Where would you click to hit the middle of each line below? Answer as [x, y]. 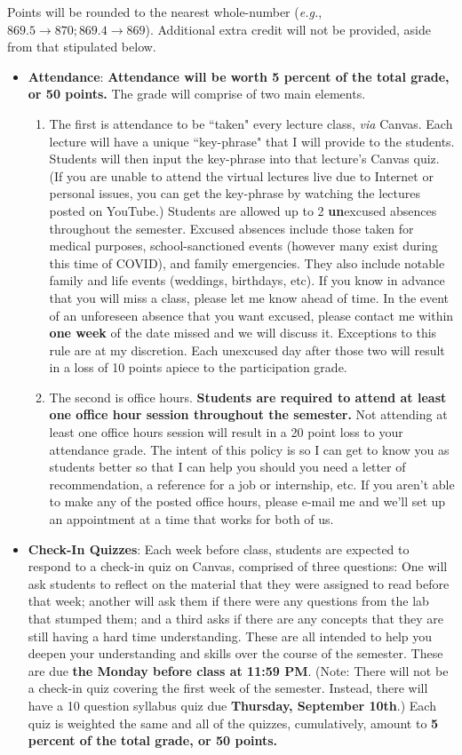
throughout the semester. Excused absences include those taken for [231, 228]
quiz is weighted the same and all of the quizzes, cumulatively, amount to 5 [233, 723]
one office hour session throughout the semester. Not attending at [248, 414]
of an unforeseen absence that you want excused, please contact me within [251, 315]
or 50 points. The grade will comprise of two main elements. [197, 94]
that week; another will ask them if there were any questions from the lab [228, 601]
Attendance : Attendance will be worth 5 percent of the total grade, [239, 76]
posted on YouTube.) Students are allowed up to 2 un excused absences [243, 210]
